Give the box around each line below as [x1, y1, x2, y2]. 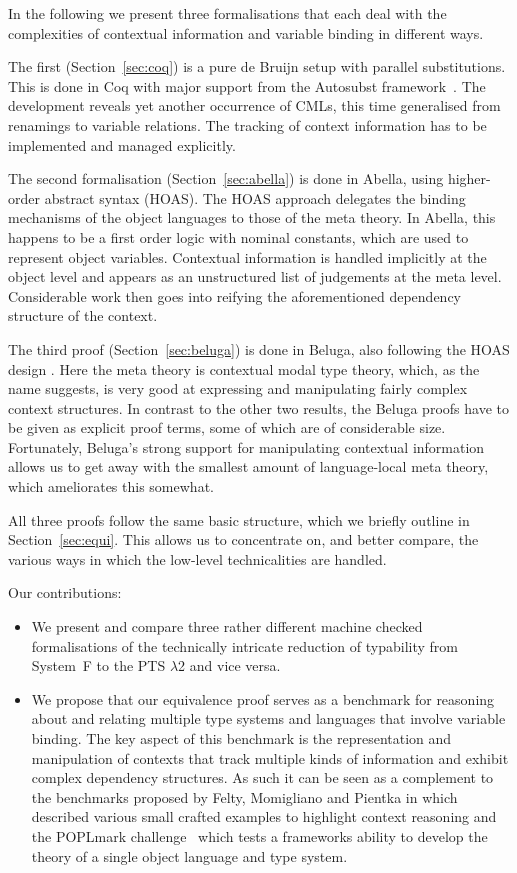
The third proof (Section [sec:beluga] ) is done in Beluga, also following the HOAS [8, 338, 510, 359]
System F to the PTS [31, 655, 166, 676]
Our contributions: [8, 582, 122, 603]
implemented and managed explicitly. [8, 134, 236, 155]
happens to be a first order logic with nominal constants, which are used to [8, 226, 469, 247]
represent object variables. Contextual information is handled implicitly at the [8, 246, 487, 267]
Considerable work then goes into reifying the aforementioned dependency [8, 285, 461, 306]
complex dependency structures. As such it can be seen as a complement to [31, 767, 494, 788]
